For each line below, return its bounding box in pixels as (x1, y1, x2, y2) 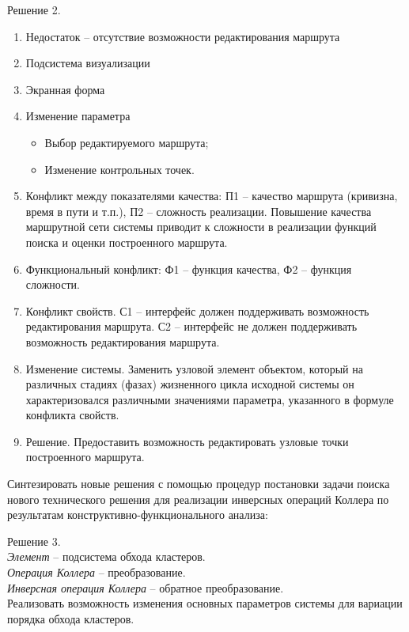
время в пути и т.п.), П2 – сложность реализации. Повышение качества (25, 202, 372, 219)
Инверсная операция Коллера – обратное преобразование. (7, 579, 284, 596)
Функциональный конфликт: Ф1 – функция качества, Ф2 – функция (25, 260, 352, 277)
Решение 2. (7, 2, 61, 17)
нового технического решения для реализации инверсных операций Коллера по (7, 490, 389, 507)
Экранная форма (25, 81, 105, 97)
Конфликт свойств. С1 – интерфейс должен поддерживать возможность (25, 302, 369, 319)
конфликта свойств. (25, 407, 119, 423)
